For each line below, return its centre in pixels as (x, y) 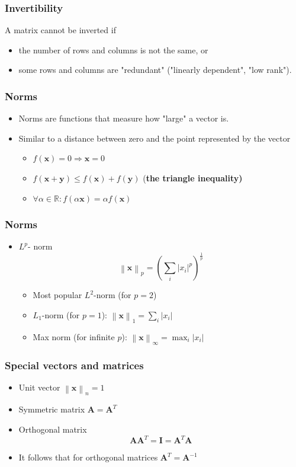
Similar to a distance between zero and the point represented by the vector (155, 138)
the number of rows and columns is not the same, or (113, 49)
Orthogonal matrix (53, 429)
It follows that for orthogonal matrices (88, 457)
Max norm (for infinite (74, 337)
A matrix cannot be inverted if (60, 30)
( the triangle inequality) (193, 178)
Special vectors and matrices (74, 365)
